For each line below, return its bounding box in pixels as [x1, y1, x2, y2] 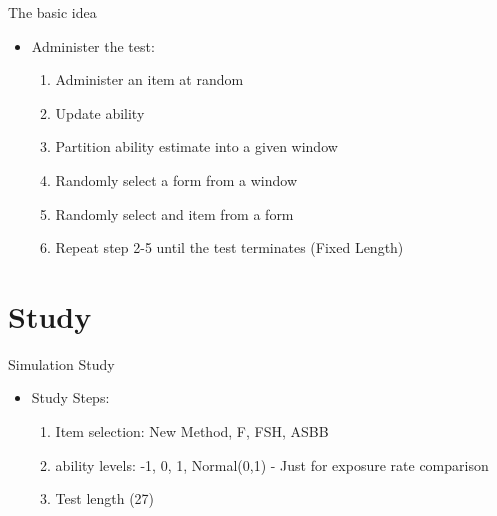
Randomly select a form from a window [55, 169, 298, 190]
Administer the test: [31, 35, 155, 56]
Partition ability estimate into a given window [55, 136, 338, 157]
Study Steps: [31, 387, 110, 408]
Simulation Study [8, 353, 115, 374]
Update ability [55, 102, 145, 123]
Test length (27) [55, 488, 155, 509]
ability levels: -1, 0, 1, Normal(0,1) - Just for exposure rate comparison [55, 454, 489, 475]
